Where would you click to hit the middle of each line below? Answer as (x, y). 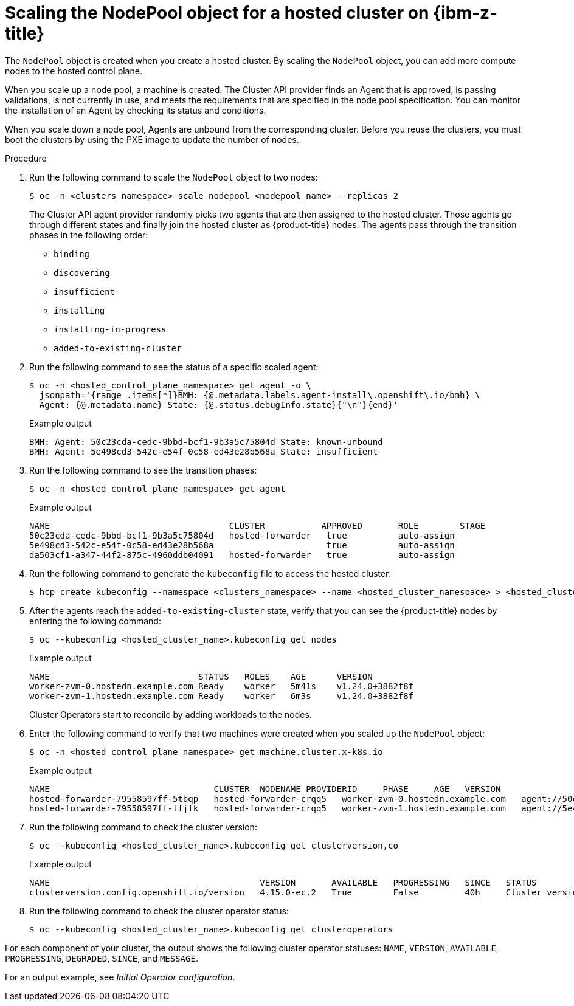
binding (72, 254)
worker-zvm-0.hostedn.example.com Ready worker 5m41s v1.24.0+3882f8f (222, 686)
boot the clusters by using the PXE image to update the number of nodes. (152, 139)
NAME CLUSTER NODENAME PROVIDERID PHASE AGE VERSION (265, 789)
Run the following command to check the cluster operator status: (159, 911)
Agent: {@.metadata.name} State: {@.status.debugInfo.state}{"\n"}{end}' (219, 405)
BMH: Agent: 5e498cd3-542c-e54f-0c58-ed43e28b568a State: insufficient (204, 451)
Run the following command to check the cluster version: (143, 827)
